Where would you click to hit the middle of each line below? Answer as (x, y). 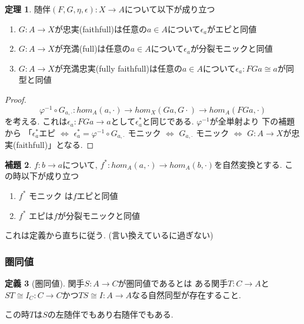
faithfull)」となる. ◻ (55, 145)
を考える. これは (36, 121)
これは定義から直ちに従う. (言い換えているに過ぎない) (109, 235)
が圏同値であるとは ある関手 (173, 283)
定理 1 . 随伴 (28, 9)
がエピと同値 (232, 28)
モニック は (51, 195)
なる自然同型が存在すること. (186, 294)
